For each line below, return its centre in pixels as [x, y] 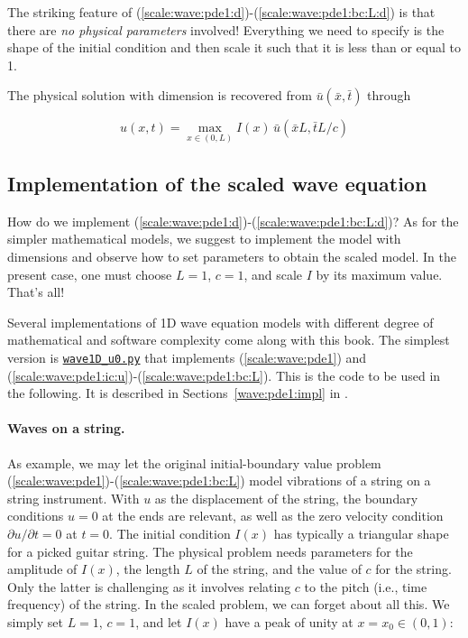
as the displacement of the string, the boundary [286, 498]
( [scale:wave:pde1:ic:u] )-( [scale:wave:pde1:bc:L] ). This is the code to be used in [224, 375]
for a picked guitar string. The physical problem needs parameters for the [210, 551]
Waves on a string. [66, 428]
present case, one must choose [90, 274]
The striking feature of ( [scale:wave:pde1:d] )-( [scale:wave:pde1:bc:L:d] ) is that [221, 12]
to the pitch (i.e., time [366, 586]
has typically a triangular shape [361, 533]
